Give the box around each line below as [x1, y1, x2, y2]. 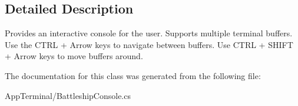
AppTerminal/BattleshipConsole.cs [5, 89, 131, 101]
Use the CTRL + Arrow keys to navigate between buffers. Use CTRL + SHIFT [5, 38, 293, 50]
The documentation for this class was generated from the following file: [5, 69, 261, 81]
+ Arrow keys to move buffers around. [5, 50, 143, 62]
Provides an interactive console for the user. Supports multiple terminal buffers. [5, 27, 293, 39]
